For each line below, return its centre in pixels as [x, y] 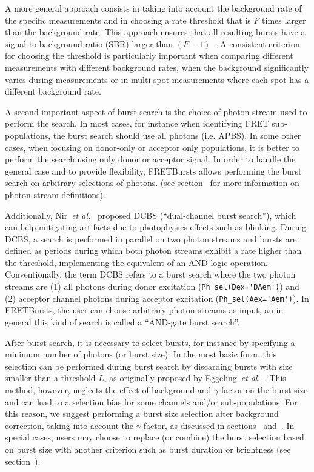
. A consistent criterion [257, 43]
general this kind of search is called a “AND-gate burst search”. [122, 321]
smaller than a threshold [50, 378]
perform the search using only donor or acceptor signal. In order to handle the [150, 159]
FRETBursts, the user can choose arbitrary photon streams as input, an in [144, 310]
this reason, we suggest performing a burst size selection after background [142, 414]
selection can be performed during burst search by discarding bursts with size [149, 366]
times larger [284, 20]
